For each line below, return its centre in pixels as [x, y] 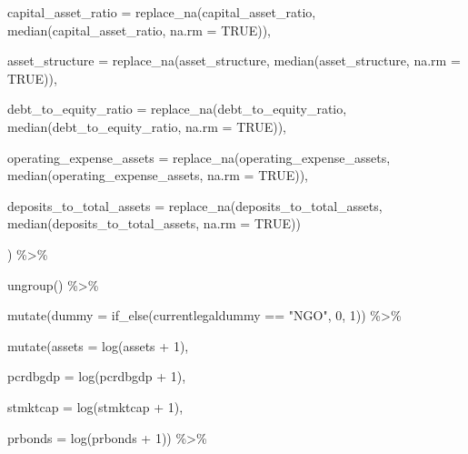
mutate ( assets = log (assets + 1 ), [98, 345]
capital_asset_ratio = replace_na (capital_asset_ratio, [162, 12]
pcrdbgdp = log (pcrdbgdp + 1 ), [97, 376]
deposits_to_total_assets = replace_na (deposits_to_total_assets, [195, 205]
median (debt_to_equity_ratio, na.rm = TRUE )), [147, 126]
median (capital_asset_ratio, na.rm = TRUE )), [139, 30]
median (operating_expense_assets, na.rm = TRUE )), [158, 175]
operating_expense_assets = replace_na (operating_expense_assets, [199, 157]
